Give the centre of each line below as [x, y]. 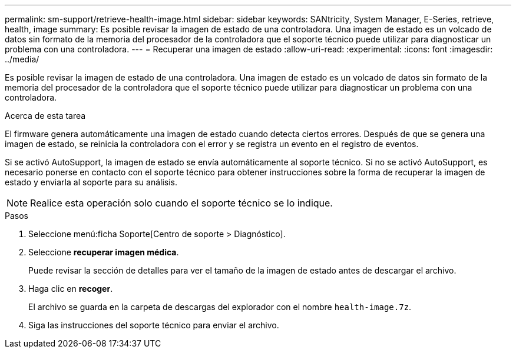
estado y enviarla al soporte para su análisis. [91, 182]
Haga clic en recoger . [71, 289]
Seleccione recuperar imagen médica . [104, 252]
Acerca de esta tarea [45, 116]
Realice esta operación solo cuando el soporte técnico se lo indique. [181, 203]
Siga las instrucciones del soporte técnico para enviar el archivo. [154, 325]
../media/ [22, 59]
